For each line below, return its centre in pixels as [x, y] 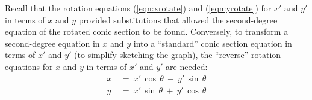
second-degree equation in [52, 43]
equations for [29, 66]
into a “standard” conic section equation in [213, 43]
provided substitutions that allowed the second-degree [178, 19]
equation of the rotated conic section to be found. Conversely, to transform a [147, 31]
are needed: [187, 66]
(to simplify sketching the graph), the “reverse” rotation [178, 55]
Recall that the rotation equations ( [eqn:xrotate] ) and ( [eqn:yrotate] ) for [138, 8]
